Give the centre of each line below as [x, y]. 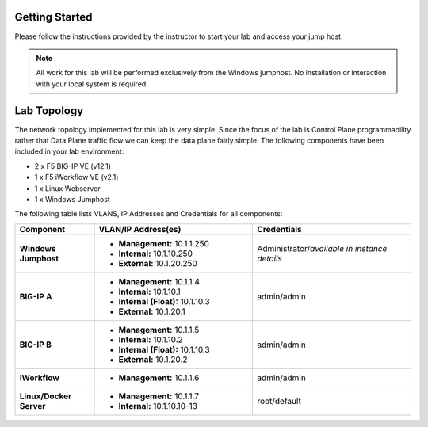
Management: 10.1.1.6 [159, 378]
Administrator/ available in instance [322, 248]
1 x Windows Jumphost [72, 199]
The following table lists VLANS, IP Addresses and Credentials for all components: [149, 214]
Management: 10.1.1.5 [159, 330]
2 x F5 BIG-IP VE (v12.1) [73, 166]
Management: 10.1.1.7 [159, 396]
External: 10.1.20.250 [158, 263]
